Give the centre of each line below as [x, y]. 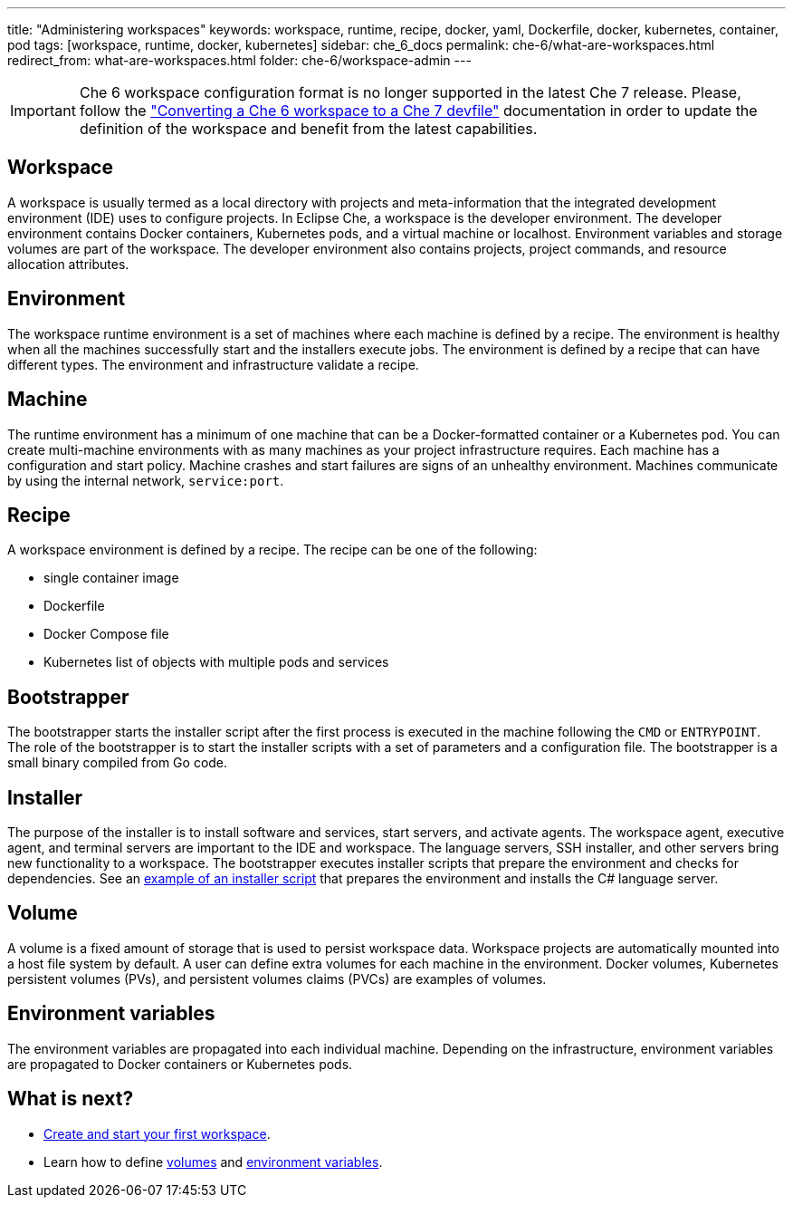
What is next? [71, 1099]
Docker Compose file [106, 634]
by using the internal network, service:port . [146, 480]
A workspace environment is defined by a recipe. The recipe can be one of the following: [272, 550]
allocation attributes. [68, 264]
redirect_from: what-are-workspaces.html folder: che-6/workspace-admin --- [239, 60]
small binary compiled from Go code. [118, 763]
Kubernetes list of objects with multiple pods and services [216, 662]
